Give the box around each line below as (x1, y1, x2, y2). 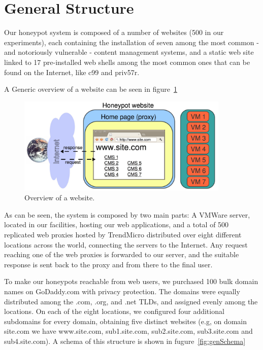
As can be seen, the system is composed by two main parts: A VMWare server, (4, 209, 250, 220)
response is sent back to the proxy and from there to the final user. (4, 259, 213, 269)
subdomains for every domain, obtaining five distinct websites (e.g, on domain (4, 316, 247, 326)
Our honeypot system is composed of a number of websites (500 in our (4, 27, 224, 38)
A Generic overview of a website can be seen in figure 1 (4, 84, 177, 94)
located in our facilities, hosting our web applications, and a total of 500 (4, 219, 229, 230)
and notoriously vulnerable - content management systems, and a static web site (4, 47, 254, 57)
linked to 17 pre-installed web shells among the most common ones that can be (4, 56, 250, 67)
